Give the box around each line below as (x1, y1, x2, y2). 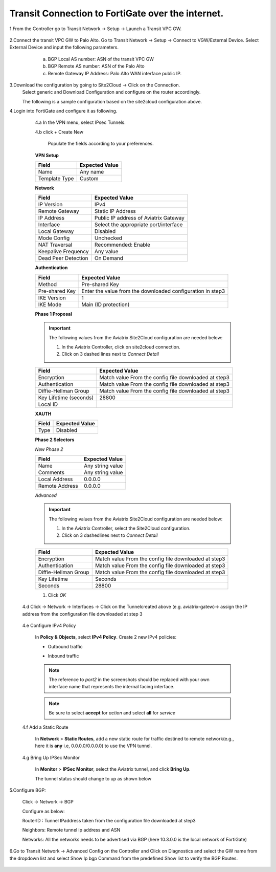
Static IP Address (95, 208, 136, 215)
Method (38, 280, 57, 288)
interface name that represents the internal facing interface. (49, 684, 175, 690)
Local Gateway (38, 228, 74, 235)
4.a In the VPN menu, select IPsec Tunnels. (35, 119, 126, 125)
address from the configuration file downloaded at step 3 (22, 611, 143, 617)
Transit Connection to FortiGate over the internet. (9, 8, 224, 19)
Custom (79, 175, 99, 182)
